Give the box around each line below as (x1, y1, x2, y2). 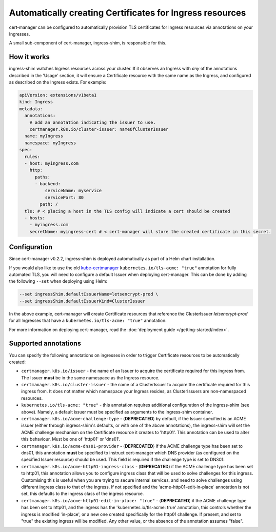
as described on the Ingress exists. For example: (9, 79, 107, 85)
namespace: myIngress (24, 140, 77, 146)
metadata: (19, 106, 43, 112)
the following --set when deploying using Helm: (9, 278, 107, 284)
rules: (24, 154, 40, 159)
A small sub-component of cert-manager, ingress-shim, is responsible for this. (9, 40, 167, 46)
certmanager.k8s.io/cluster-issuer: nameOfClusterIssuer (29, 126, 169, 132)
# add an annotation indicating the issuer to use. (29, 119, 156, 125)
